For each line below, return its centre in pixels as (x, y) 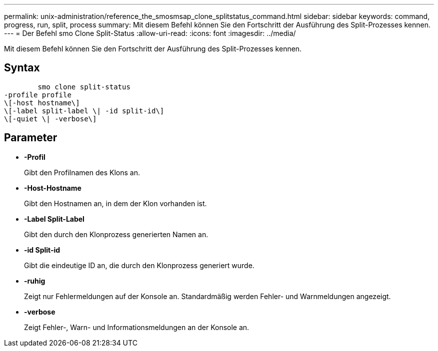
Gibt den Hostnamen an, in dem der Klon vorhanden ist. (115, 203)
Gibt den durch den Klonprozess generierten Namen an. (116, 234)
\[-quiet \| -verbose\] (50, 119)
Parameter (31, 138)
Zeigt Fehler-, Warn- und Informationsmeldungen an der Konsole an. (137, 327)
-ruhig (35, 281)
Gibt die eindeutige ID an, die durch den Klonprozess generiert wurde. (139, 265)
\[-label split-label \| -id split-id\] (84, 111)
